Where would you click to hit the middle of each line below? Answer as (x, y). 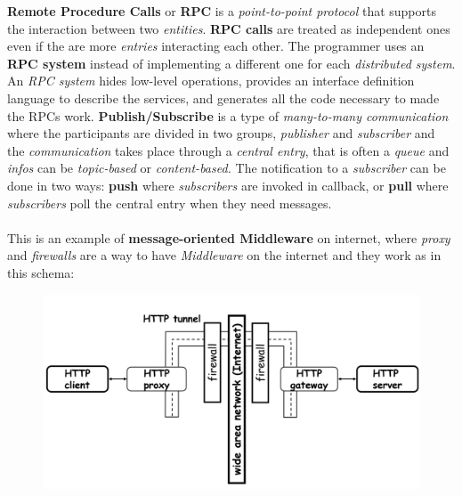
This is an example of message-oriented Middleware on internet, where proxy (229, 237)
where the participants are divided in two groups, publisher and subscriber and (221, 133)
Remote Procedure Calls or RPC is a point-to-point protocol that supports (222, 11)
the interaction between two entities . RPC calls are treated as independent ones (229, 28)
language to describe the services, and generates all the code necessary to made (223, 98)
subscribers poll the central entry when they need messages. (170, 203)
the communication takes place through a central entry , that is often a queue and (228, 150)
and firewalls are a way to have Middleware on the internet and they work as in (224, 255)
